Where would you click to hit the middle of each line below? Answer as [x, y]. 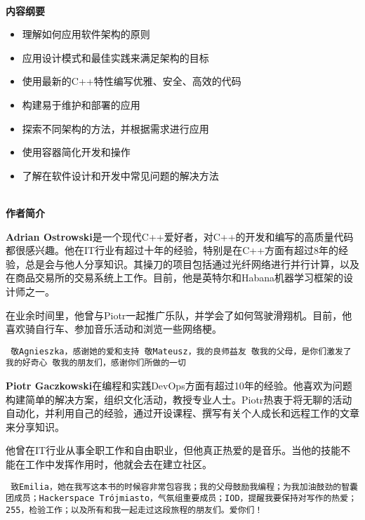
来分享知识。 [35, 426]
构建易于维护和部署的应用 [81, 104]
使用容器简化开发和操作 [76, 152]
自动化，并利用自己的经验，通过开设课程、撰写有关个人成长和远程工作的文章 [182, 413]
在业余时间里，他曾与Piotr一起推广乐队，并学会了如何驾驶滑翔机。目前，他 [179, 315]
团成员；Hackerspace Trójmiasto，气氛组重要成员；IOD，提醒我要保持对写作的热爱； [181, 499]
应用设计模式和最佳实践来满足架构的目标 [115, 57]
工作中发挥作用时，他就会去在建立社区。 [118, 464]
